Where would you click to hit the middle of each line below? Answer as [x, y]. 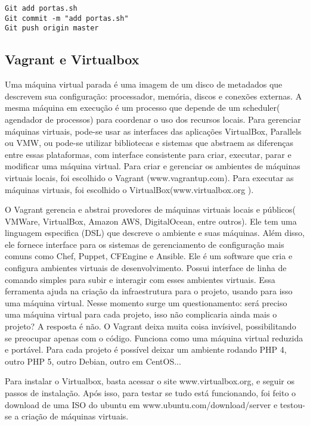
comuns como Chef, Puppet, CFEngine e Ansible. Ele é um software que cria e [149, 256]
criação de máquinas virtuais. [75, 416]
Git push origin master [52, 28]
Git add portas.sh [41, 8]
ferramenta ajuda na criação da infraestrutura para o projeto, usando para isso [149, 291]
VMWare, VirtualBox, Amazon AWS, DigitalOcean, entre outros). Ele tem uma [151, 221]
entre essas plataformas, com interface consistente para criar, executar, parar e [148, 154]
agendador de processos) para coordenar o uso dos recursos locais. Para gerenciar [153, 119]
